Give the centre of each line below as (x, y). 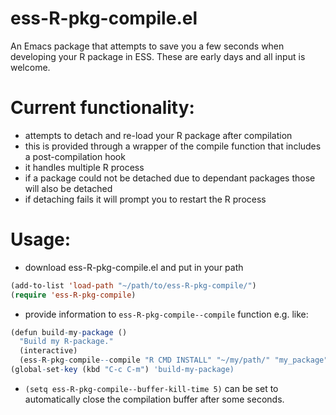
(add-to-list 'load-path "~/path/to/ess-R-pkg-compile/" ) (133, 285)
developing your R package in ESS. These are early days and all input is (158, 56)
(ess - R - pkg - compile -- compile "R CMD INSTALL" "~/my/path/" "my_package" (174, 360)
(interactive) (48, 351)
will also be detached (68, 188)
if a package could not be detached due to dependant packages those (170, 178)
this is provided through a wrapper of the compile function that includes (173, 146)
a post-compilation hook (75, 156)
